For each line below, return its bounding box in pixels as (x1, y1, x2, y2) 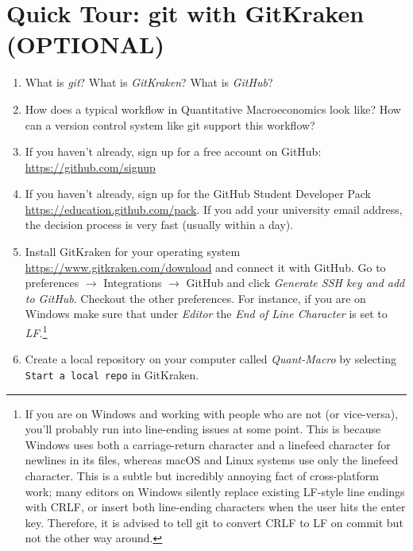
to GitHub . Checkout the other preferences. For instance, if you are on (25, 289, 366, 306)
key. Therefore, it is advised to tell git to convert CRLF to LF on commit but (25, 514, 403, 530)
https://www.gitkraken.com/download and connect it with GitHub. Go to (25, 258, 386, 275)
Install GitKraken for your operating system (25, 243, 241, 260)
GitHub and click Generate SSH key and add (186, 274, 405, 291)
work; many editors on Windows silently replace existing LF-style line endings (25, 483, 405, 499)
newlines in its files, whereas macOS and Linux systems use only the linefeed (25, 452, 399, 468)
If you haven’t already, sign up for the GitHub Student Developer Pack (25, 185, 371, 202)
